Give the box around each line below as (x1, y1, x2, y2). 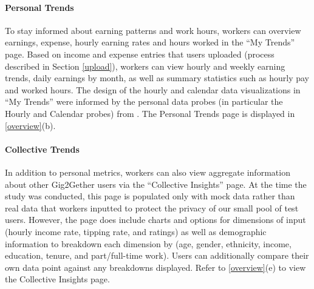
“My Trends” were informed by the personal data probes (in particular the (5, 95, 283, 108)
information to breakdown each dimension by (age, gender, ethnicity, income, (5, 237, 292, 250)
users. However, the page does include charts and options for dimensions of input (5, 213, 306, 226)
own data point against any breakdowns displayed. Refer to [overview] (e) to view (5, 261, 306, 273)
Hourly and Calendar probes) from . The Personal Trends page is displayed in (5, 107, 295, 119)
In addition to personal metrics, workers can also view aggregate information (5, 165, 290, 178)
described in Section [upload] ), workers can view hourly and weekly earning (5, 59, 285, 72)
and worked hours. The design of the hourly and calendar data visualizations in (5, 83, 301, 96)
